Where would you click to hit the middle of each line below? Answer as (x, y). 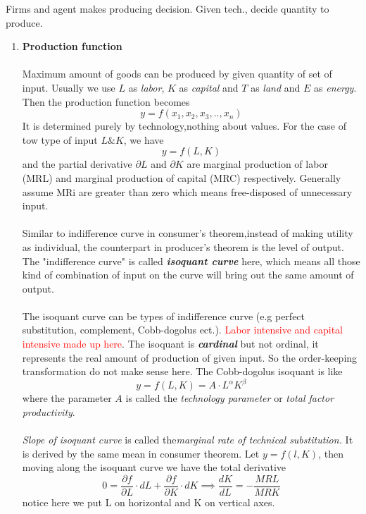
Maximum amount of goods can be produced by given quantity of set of (177, 74)
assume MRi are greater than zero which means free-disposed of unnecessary (187, 191)
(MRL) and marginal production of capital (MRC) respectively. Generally (182, 177)
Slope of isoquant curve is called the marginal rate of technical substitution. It (188, 440)
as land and (276, 87)
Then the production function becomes (106, 101)
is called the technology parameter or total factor (230, 398)
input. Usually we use (69, 87)
